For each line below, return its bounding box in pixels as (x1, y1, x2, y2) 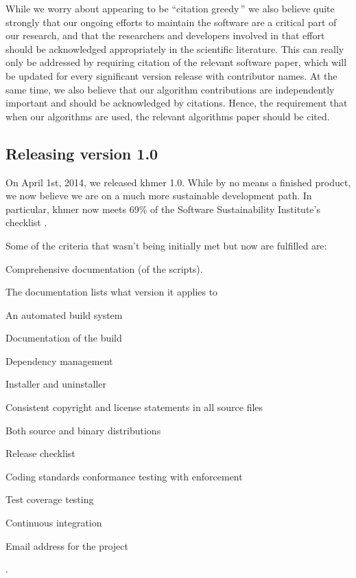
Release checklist (5, 446, 75, 460)
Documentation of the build (5, 331, 122, 345)
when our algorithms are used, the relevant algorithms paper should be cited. (5, 109, 330, 123)
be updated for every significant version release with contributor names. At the (5, 68, 337, 82)
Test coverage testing (5, 492, 94, 507)
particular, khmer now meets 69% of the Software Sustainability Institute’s (5, 201, 320, 216)
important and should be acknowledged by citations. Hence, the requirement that (5, 96, 348, 110)
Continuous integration (5, 515, 102, 530)
